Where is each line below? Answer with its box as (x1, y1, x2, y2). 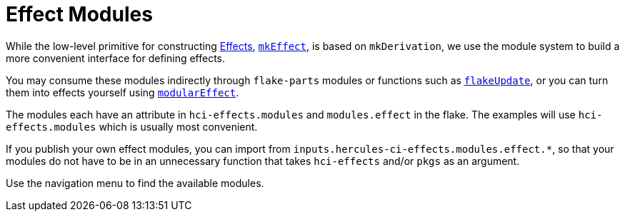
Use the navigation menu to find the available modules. (6, 176, 264, 189)
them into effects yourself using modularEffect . (6, 86, 239, 99)
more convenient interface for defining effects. (6, 51, 226, 64)
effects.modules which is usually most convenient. (6, 120, 258, 133)
